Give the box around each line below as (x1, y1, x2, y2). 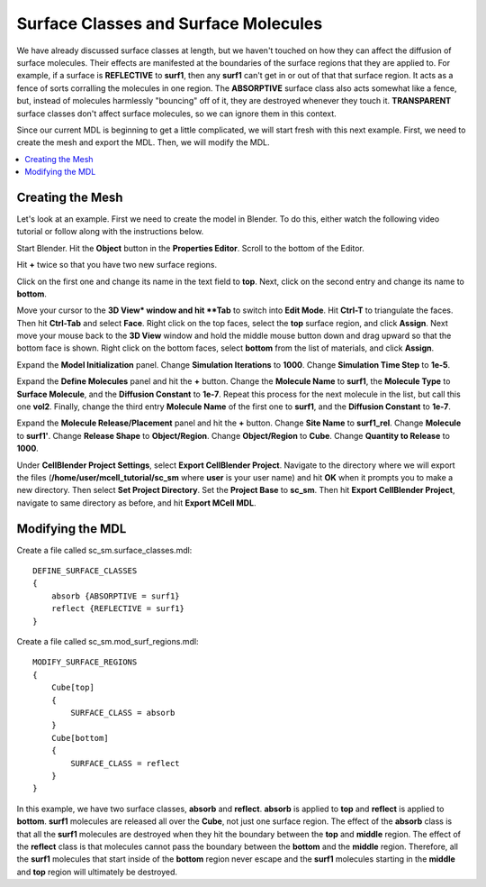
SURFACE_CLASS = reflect (70, 758, 180, 768)
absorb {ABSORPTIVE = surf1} (50, 590, 180, 601)
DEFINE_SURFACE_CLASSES (32, 566, 138, 576)
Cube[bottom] (50, 733, 109, 743)
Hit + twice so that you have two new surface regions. (16, 260, 218, 270)
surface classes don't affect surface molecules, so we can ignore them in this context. (16, 108, 337, 119)
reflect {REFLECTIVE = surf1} (50, 604, 184, 614)
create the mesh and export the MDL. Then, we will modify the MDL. (16, 137, 270, 148)
